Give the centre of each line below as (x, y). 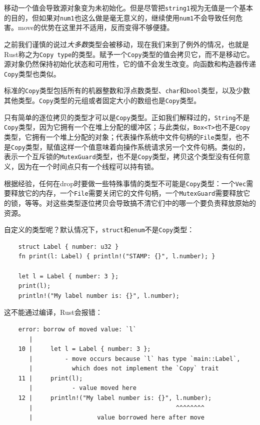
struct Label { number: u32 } (68, 247)
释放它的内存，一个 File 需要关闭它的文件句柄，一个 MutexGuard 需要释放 (127, 193)
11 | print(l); (50, 378)
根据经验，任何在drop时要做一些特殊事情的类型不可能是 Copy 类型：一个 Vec (125, 183)
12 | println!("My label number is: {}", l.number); (115, 398)
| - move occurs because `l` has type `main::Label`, (135, 359)
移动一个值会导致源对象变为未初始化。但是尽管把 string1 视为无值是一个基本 (129, 8)
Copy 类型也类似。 (32, 73)
